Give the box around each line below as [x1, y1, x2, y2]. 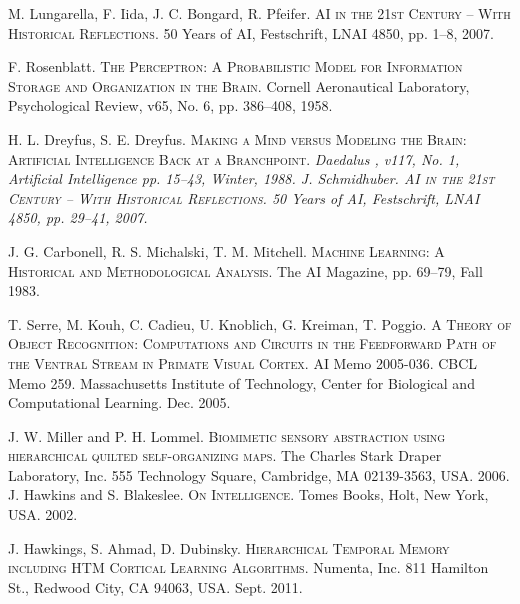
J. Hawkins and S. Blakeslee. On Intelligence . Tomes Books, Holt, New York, [8, 484, 489, 505]
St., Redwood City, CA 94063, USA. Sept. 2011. [8, 576, 303, 597]
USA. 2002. [8, 504, 78, 525]
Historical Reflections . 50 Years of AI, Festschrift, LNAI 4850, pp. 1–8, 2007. [8, 22, 494, 43]
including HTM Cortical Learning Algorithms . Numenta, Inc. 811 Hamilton [8, 557, 489, 578]
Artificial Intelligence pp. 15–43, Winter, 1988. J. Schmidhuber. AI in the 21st [8, 168, 495, 189]
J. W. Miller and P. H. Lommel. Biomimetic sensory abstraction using [8, 425, 446, 446]
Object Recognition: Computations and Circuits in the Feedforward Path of [8, 333, 497, 354]
